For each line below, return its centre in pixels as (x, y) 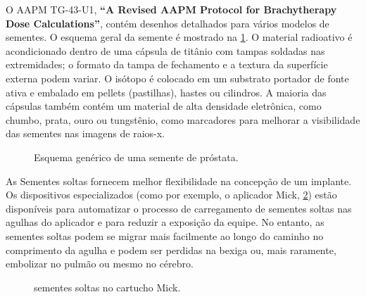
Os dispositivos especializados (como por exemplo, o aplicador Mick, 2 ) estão (171, 195)
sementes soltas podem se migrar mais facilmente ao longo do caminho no (165, 235)
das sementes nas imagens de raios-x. (86, 133)
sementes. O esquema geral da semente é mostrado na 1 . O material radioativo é (179, 37)
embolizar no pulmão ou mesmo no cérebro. (100, 264)
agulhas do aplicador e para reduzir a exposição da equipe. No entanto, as (165, 222)
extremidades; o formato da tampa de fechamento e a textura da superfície (167, 64)
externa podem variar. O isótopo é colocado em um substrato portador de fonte (177, 78)
